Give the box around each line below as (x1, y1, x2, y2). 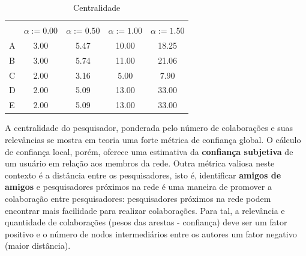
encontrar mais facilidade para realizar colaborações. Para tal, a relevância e (5, 204, 285, 216)
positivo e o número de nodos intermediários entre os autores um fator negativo (5, 227, 297, 240)
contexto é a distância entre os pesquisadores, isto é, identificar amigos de (5, 168, 281, 181)
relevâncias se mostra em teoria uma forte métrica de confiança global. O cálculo (5, 133, 301, 145)
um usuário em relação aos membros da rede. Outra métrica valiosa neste (5, 157, 275, 169)
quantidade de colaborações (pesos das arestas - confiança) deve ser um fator (5, 216, 287, 228)
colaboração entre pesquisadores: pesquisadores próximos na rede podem (5, 192, 271, 204)
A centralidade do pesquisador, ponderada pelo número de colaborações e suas (5, 121, 293, 134)
